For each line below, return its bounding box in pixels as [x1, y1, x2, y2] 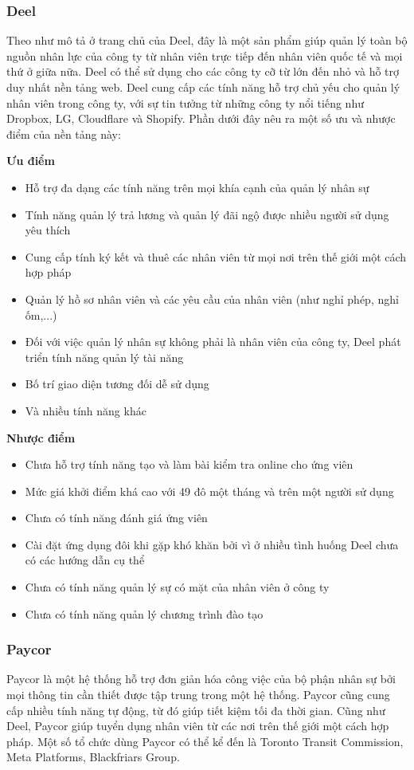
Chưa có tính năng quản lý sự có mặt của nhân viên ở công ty [25, 579, 330, 595]
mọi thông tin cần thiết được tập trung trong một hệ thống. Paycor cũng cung [6, 686, 390, 703]
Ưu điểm [6, 152, 55, 169]
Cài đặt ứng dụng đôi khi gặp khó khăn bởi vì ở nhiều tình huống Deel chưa [25, 536, 399, 552]
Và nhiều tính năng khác [25, 402, 146, 418]
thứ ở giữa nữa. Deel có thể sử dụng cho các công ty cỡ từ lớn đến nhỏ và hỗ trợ [6, 63, 400, 80]
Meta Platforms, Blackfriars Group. [6, 748, 180, 765]
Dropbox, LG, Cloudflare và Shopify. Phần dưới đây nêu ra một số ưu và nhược [6, 110, 396, 127]
